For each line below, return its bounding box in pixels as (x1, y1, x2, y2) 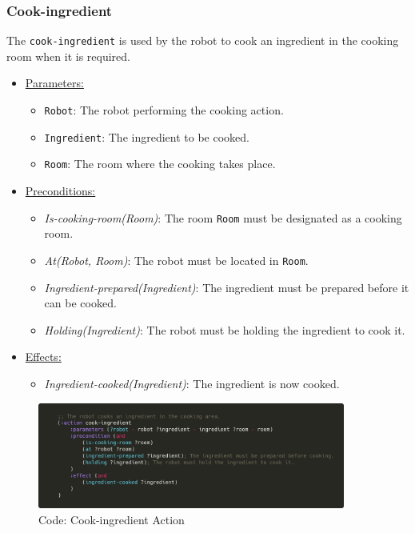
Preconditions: (25, 182, 96, 199)
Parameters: (25, 74, 84, 91)
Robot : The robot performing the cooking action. (44, 102, 284, 118)
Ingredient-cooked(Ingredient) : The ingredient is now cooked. (44, 375, 340, 391)
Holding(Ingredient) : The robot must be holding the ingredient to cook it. (44, 321, 405, 338)
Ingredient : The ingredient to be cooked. (44, 128, 249, 145)
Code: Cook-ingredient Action (38, 511, 185, 527)
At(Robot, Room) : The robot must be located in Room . (44, 251, 309, 268)
